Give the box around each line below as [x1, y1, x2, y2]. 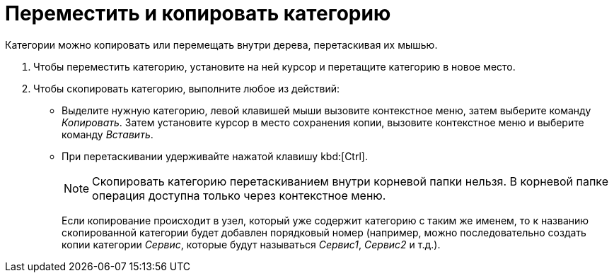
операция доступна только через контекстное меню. [92, 188, 386, 203]
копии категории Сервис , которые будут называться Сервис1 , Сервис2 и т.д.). [62, 238, 441, 250]
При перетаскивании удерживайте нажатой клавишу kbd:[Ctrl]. [62, 150, 368, 162]
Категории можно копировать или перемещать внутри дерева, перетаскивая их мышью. [5, 38, 438, 51]
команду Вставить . [62, 128, 153, 140]
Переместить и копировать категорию [5, 1, 391, 25]
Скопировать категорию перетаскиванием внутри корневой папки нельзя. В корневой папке [92, 174, 608, 188]
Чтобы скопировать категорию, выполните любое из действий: [33, 82, 340, 95]
